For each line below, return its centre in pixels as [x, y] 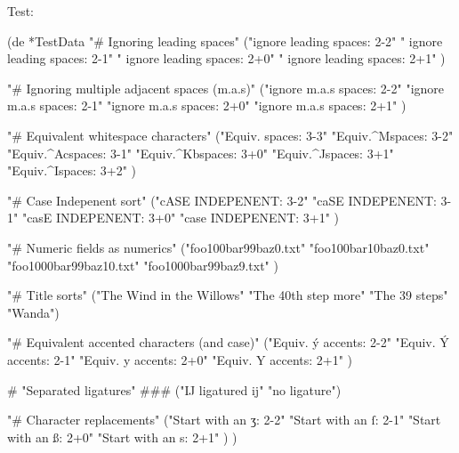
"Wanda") [33, 312]
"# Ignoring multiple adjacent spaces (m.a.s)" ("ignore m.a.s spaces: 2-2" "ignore [226, 88]
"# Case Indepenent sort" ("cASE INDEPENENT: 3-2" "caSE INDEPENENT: [222, 200]
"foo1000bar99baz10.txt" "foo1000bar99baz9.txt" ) [143, 265]
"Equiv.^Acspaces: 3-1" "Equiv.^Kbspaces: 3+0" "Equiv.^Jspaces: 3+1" [201, 153]
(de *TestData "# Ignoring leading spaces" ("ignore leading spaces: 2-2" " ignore [225, 40]
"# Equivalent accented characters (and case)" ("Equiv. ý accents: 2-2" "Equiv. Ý [228, 342]
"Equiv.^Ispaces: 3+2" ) [72, 170]
